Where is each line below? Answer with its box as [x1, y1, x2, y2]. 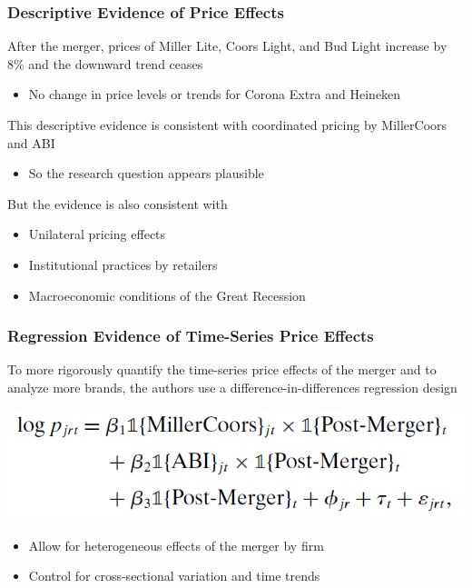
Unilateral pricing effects [28, 224, 166, 244]
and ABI [7, 133, 55, 152]
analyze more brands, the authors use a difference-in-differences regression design [7, 377, 457, 396]
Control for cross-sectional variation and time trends [28, 566, 320, 585]
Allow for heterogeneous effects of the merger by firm [28, 535, 324, 554]
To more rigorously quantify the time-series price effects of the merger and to [7, 360, 437, 379]
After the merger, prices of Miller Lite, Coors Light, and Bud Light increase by [7, 36, 447, 55]
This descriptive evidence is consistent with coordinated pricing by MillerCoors [7, 115, 447, 134]
